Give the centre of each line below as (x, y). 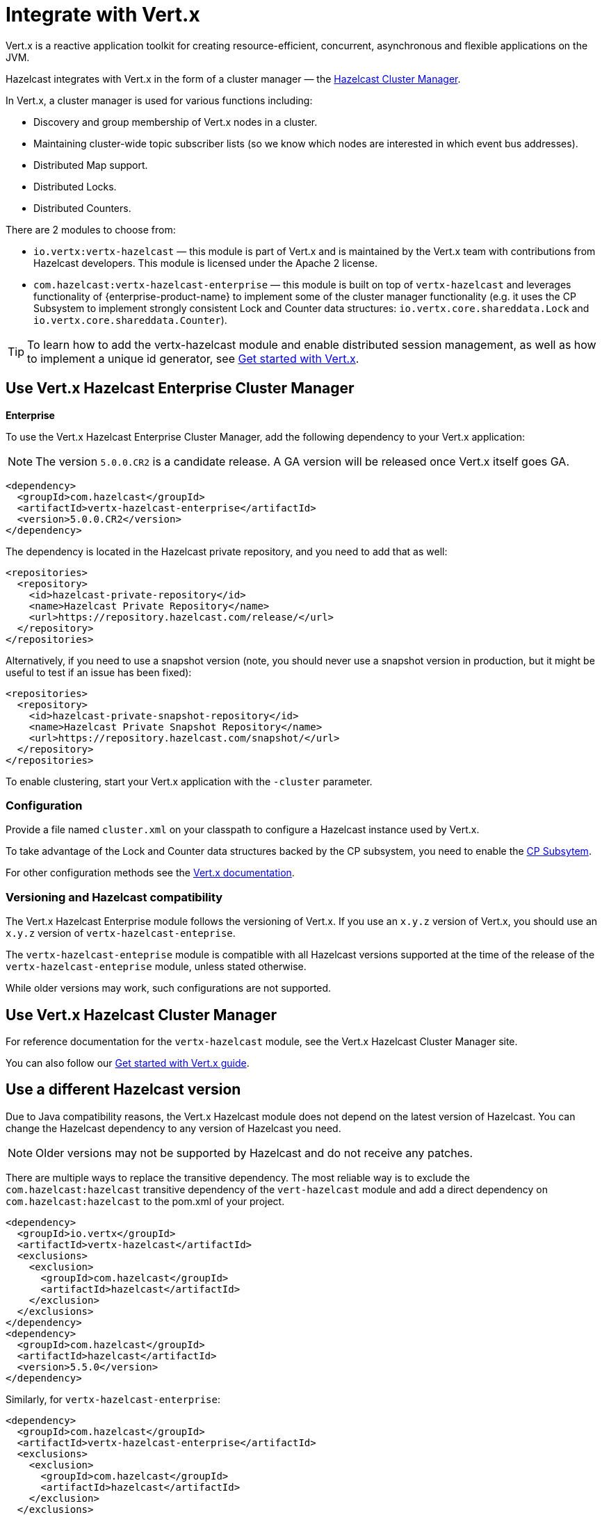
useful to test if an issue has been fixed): (99, 672)
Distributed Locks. (75, 186)
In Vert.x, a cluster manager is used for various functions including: (159, 100)
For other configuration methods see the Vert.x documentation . (150, 873)
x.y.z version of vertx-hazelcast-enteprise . (121, 933)
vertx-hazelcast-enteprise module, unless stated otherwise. (156, 967)
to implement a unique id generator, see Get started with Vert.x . (193, 358)
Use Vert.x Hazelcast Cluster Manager (141, 1015)
